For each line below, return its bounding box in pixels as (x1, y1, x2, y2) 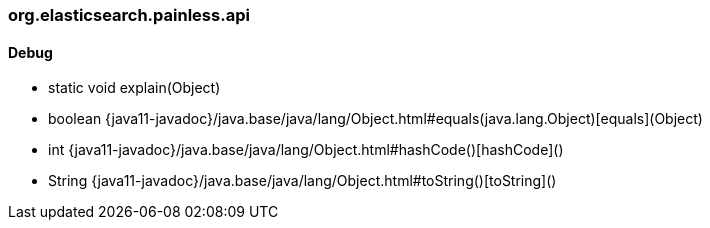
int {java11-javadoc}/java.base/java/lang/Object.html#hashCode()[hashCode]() (48, 141, 564, 159)
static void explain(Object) (48, 79, 221, 97)
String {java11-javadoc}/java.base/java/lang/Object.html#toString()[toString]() (48, 172, 557, 190)
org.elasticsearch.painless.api (8, 5, 250, 25)
